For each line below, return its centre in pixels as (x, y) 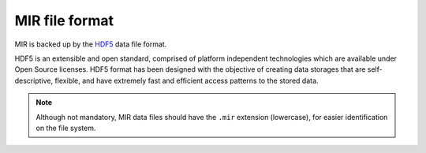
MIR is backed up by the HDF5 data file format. (91, 44)
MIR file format (64, 21)
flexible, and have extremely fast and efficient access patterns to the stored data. (187, 80)
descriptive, (34, 80)
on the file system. (66, 128)
